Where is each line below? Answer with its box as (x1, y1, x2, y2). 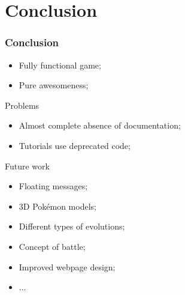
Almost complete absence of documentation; (19, 119, 181, 132)
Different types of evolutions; (19, 220, 125, 233)
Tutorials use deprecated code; (19, 139, 131, 151)
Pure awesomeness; (19, 79, 89, 91)
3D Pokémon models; (19, 199, 96, 212)
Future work (5, 159, 50, 172)
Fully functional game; (19, 58, 101, 71)
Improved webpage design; (19, 260, 116, 273)
